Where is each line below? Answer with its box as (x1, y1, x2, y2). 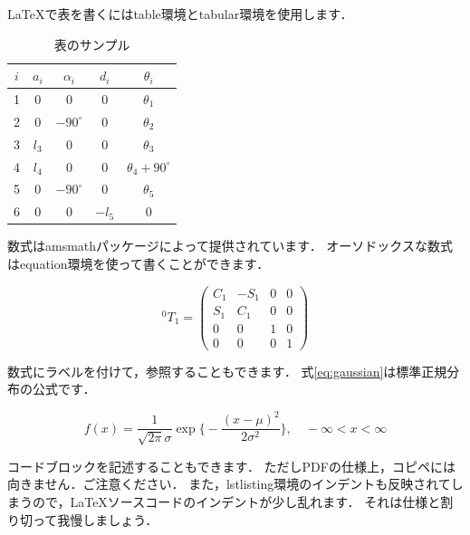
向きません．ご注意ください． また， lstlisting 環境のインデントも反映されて (7, 474, 451, 493)
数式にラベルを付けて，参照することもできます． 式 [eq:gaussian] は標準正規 (7, 361, 447, 380)
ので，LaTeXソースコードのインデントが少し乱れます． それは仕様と (32, 492, 441, 511)
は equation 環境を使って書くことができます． (7, 253, 270, 272)
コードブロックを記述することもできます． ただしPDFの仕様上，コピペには (7, 456, 456, 475)
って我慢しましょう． (32, 510, 158, 529)
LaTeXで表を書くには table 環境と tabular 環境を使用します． (7, 5, 353, 23)
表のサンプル (53, 34, 130, 53)
